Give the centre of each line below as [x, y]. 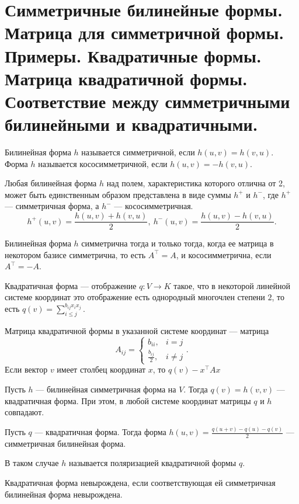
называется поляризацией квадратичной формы [152, 463]
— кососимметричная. [154, 206]
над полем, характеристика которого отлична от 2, [196, 183]
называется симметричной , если [138, 152]
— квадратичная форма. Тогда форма [100, 432]
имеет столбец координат [101, 369]
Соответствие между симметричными [147, 101]
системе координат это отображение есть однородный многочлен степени [135, 297]
